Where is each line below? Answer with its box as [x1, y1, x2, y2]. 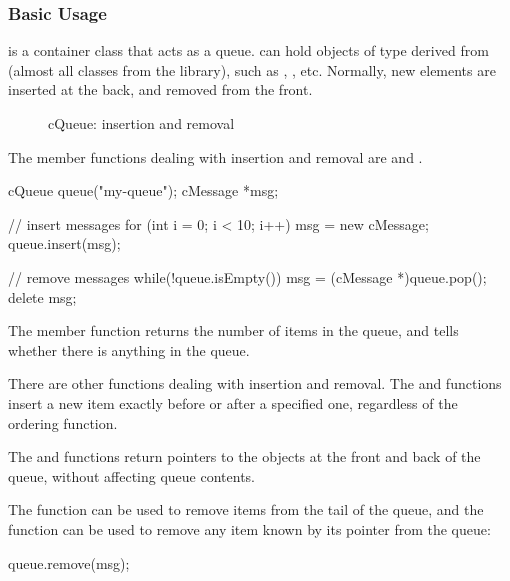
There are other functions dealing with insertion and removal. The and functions [8, 373, 502, 394]
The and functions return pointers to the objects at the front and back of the [8, 446, 481, 467]
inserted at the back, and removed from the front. [8, 79, 313, 100]
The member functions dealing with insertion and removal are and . [8, 146, 423, 167]
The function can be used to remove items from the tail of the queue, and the [8, 499, 484, 520]
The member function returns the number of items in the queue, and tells [8, 320, 459, 341]
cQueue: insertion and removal [48, 113, 235, 133]
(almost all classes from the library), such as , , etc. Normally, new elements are [8, 59, 496, 80]
